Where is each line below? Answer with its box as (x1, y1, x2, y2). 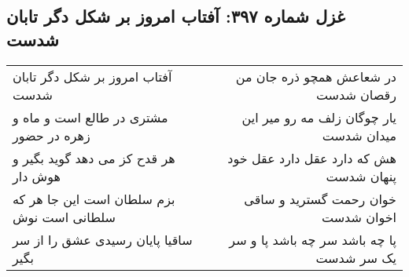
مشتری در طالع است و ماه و (13, 108, 168, 126)
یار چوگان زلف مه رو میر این (241, 108, 396, 126)
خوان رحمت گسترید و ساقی (244, 189, 396, 208)
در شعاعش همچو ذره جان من (235, 67, 396, 86)
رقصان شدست (315, 85, 396, 104)
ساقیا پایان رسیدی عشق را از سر (13, 230, 193, 249)
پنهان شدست (326, 166, 396, 185)
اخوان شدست (321, 207, 396, 226)
